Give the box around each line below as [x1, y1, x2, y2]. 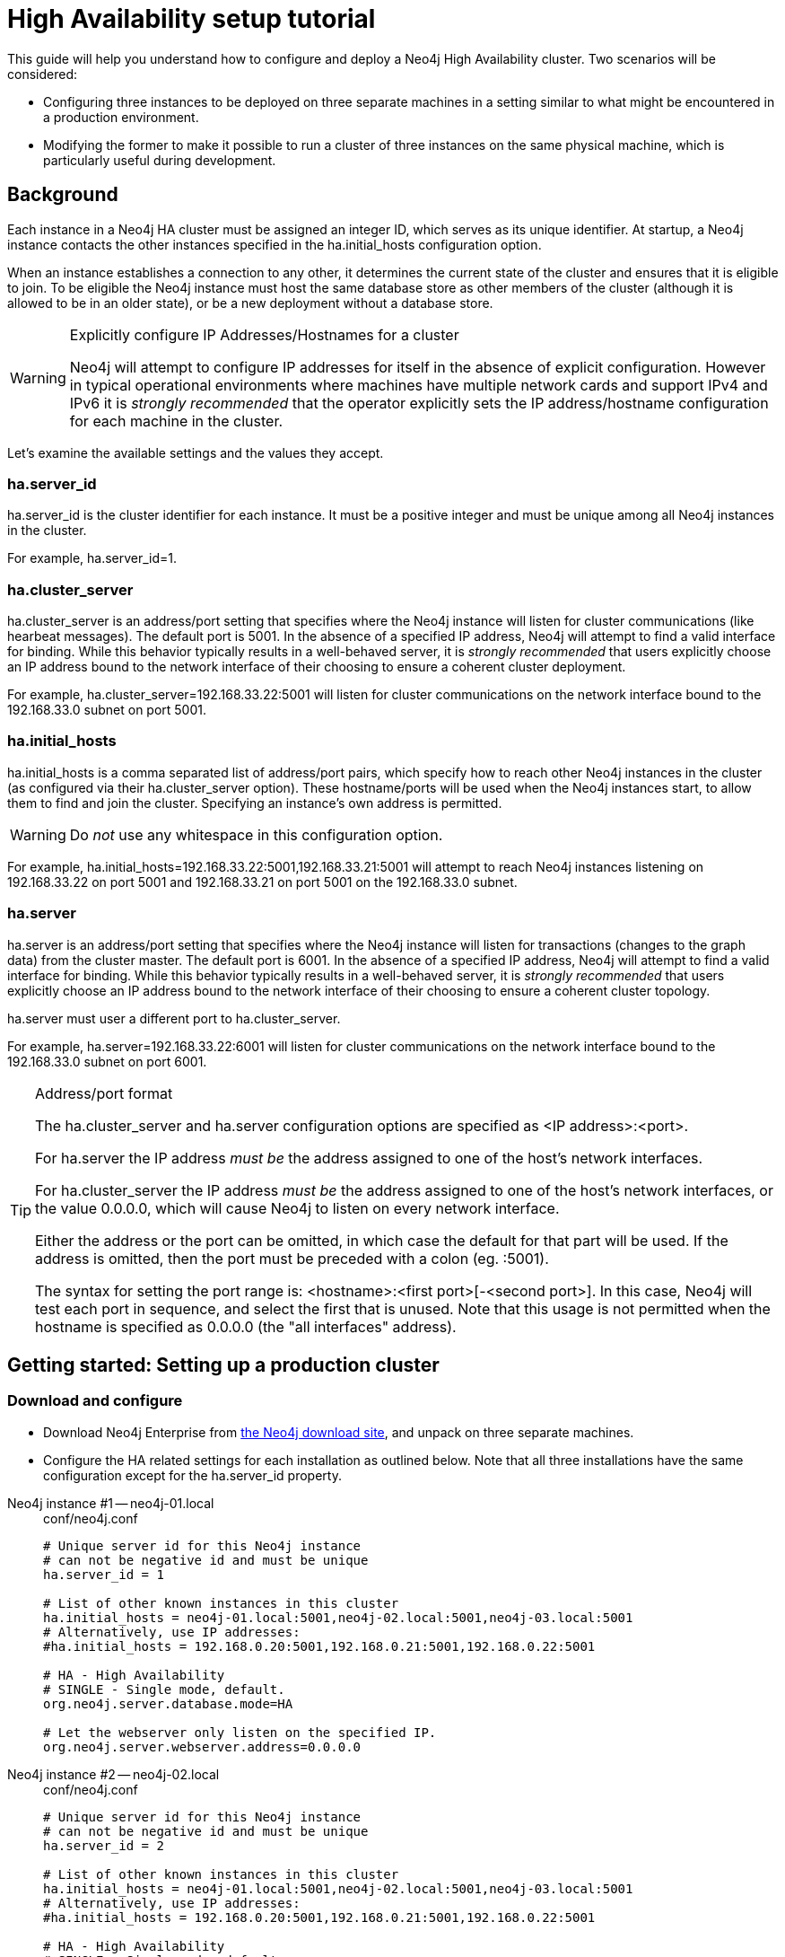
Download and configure [7, 1391, 183, 1410]
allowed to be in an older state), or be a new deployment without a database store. [7, 294, 493, 311]
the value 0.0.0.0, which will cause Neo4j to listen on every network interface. [35, 1198, 560, 1217]
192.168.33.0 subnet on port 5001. [7, 702, 207, 718]
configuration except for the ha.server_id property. [43, 1467, 342, 1483]
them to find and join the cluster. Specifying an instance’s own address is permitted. [7, 794, 502, 811]
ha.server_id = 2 [43, 1838, 164, 1853]
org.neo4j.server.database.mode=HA [43, 1696, 293, 1711]
